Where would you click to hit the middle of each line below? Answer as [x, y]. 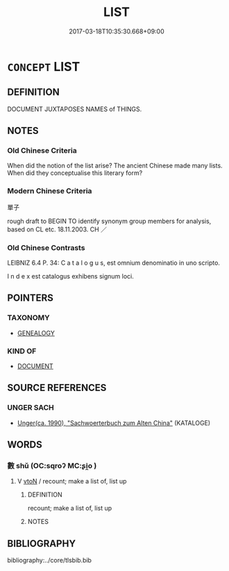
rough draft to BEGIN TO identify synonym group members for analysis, [109, 221]
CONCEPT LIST [44, 66]
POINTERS [31, 298]
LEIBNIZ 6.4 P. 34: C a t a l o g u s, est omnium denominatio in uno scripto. [114, 263]
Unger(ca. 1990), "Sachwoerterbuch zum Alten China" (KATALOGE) [113, 423]
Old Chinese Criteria [42, 151]
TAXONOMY [28, 318]
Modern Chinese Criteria [50, 191]
